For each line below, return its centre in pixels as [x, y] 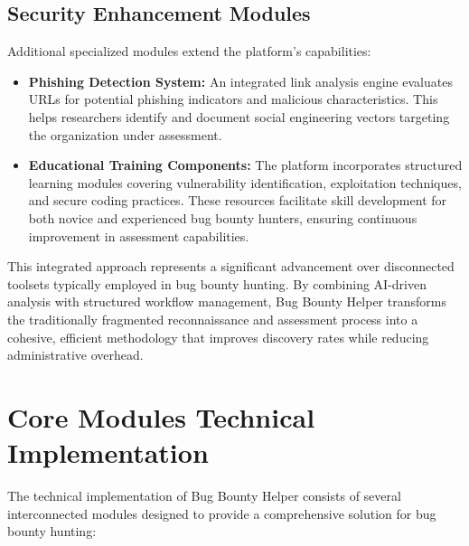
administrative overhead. [75, 355]
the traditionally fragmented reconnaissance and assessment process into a [213, 319]
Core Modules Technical [161, 416]
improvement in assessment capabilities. [139, 235]
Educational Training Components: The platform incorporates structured [245, 165]
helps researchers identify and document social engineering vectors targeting [239, 116]
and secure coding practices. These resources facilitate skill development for [238, 200]
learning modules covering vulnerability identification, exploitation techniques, [245, 182]
